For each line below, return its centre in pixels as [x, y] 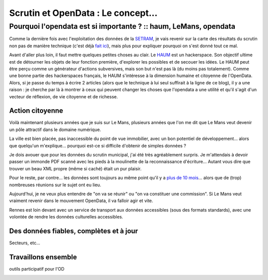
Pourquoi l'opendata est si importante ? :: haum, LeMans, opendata [122, 26]
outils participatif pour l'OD [37, 269]
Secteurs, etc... [25, 243]
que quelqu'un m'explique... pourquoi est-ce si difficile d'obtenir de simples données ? [98, 145]
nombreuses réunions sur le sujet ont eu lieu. [55, 185]
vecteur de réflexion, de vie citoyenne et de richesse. [64, 96]
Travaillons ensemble [43, 257]
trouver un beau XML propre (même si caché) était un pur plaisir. [75, 168]
